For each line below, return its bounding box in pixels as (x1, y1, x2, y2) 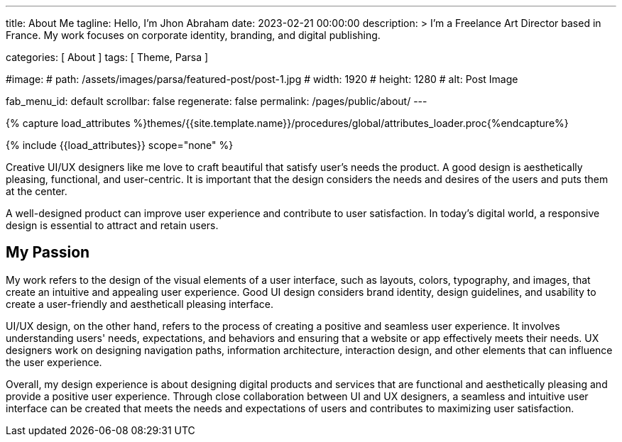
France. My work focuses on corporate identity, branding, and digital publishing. (6, 29, 381, 41)
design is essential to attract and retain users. (6, 219, 219, 231)
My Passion (6, 243, 90, 262)
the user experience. (6, 355, 102, 368)
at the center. (6, 185, 67, 197)
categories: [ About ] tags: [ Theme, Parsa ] (6, 51, 209, 63)
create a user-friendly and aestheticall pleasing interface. (6, 297, 274, 310)
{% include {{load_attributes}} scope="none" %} (6, 139, 234, 151)
